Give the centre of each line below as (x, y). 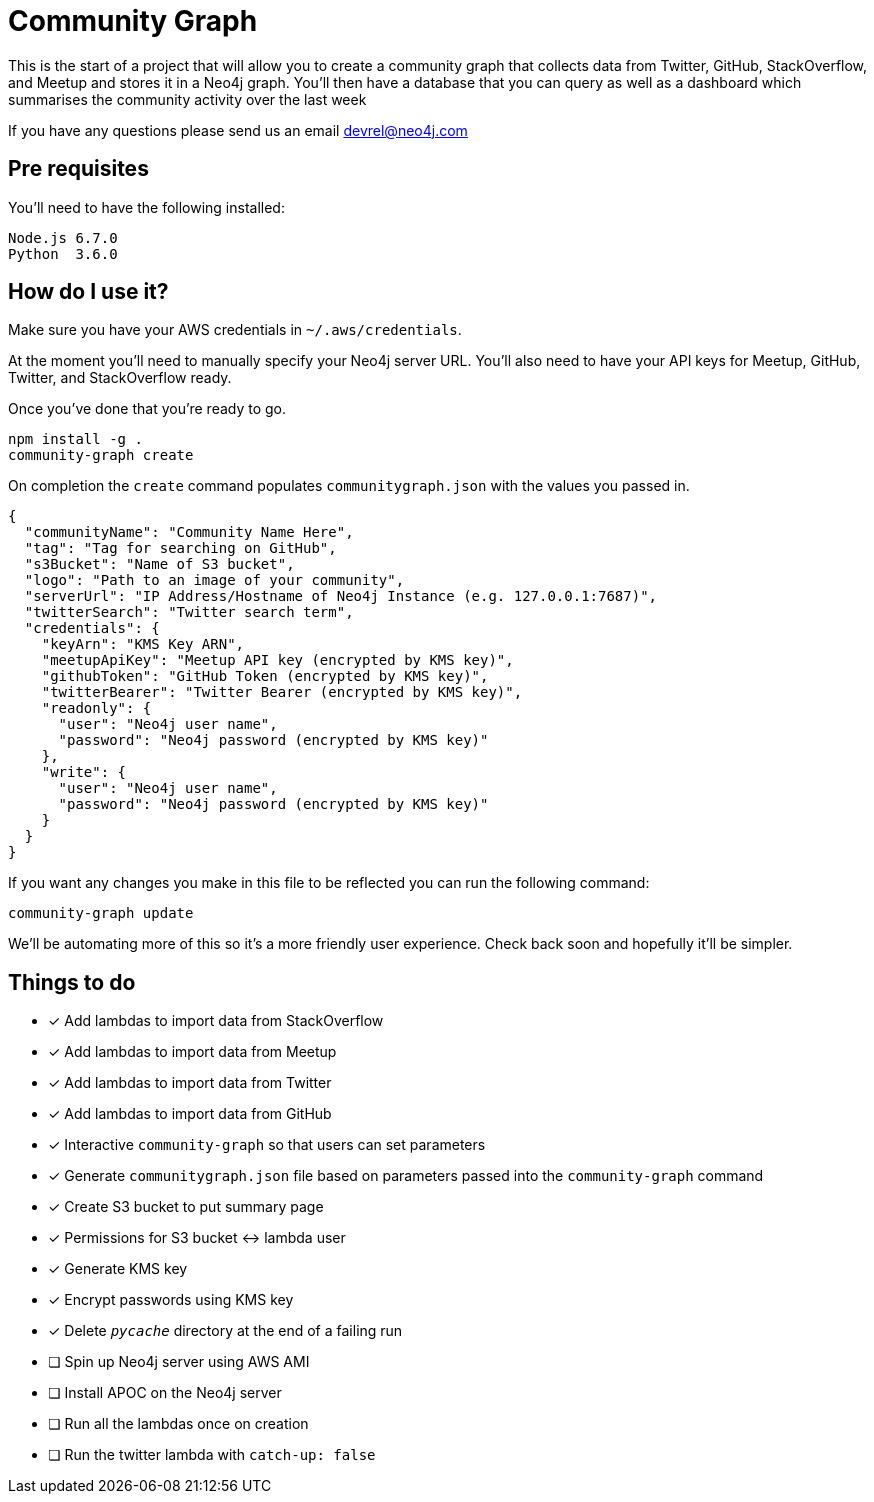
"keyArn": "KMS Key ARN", (143, 644)
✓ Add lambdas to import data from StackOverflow (216, 1021)
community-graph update (101, 913)
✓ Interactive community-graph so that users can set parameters (267, 1145)
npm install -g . (75, 439)
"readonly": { (96, 708)
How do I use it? (88, 292)
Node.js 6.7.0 (63, 237)
